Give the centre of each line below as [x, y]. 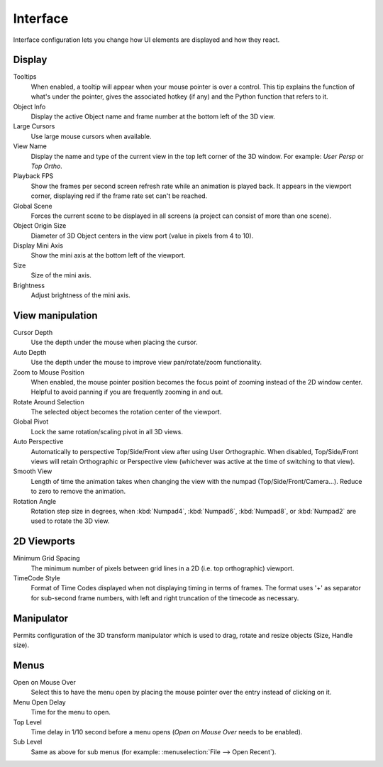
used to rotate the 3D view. [70, 521]
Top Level [27, 722]
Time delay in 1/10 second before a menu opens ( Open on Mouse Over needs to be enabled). [167, 732]
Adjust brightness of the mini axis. [81, 295]
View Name [30, 146]
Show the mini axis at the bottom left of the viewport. [108, 255]
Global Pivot [31, 421]
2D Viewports [44, 542]
